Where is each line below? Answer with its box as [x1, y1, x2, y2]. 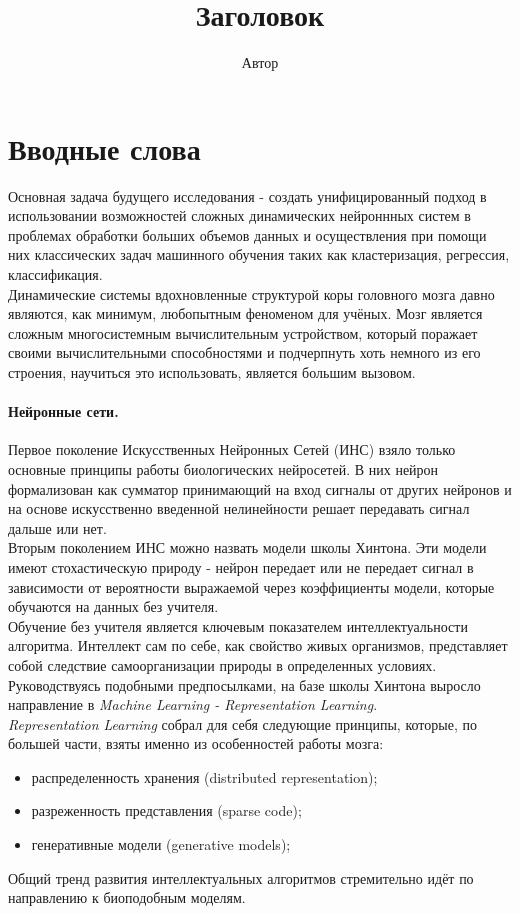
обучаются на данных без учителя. [8, 596, 219, 617]
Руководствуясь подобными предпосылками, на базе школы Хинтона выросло [8, 674, 481, 695]
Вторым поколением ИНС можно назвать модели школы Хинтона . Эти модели [8, 537, 487, 558]
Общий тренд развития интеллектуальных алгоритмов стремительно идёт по [8, 867, 474, 888]
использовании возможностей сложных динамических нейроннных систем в [8, 205, 471, 226]
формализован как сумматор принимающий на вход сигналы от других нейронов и [8, 478, 512, 499]
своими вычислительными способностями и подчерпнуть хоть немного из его [8, 342, 481, 363]
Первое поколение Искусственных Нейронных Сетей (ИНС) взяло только [8, 439, 456, 460]
